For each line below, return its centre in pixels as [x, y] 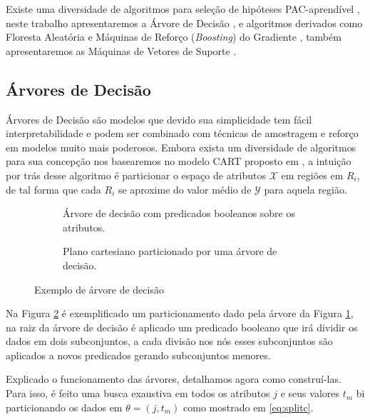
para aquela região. [305, 189]
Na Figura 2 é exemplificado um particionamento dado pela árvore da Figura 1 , [180, 313]
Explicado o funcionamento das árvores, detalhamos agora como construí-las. [174, 379]
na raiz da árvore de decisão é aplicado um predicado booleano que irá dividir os [182, 327]
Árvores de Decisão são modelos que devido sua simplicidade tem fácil [159, 119]
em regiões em [312, 175]
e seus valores [310, 393]
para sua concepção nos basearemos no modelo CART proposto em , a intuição [179, 161]
